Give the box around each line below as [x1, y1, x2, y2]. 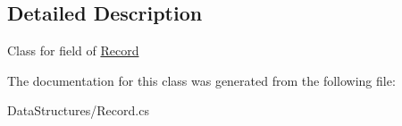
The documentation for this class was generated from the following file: [7, 71, 396, 89]
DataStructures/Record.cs [7, 101, 149, 120]
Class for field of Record [7, 41, 139, 60]
